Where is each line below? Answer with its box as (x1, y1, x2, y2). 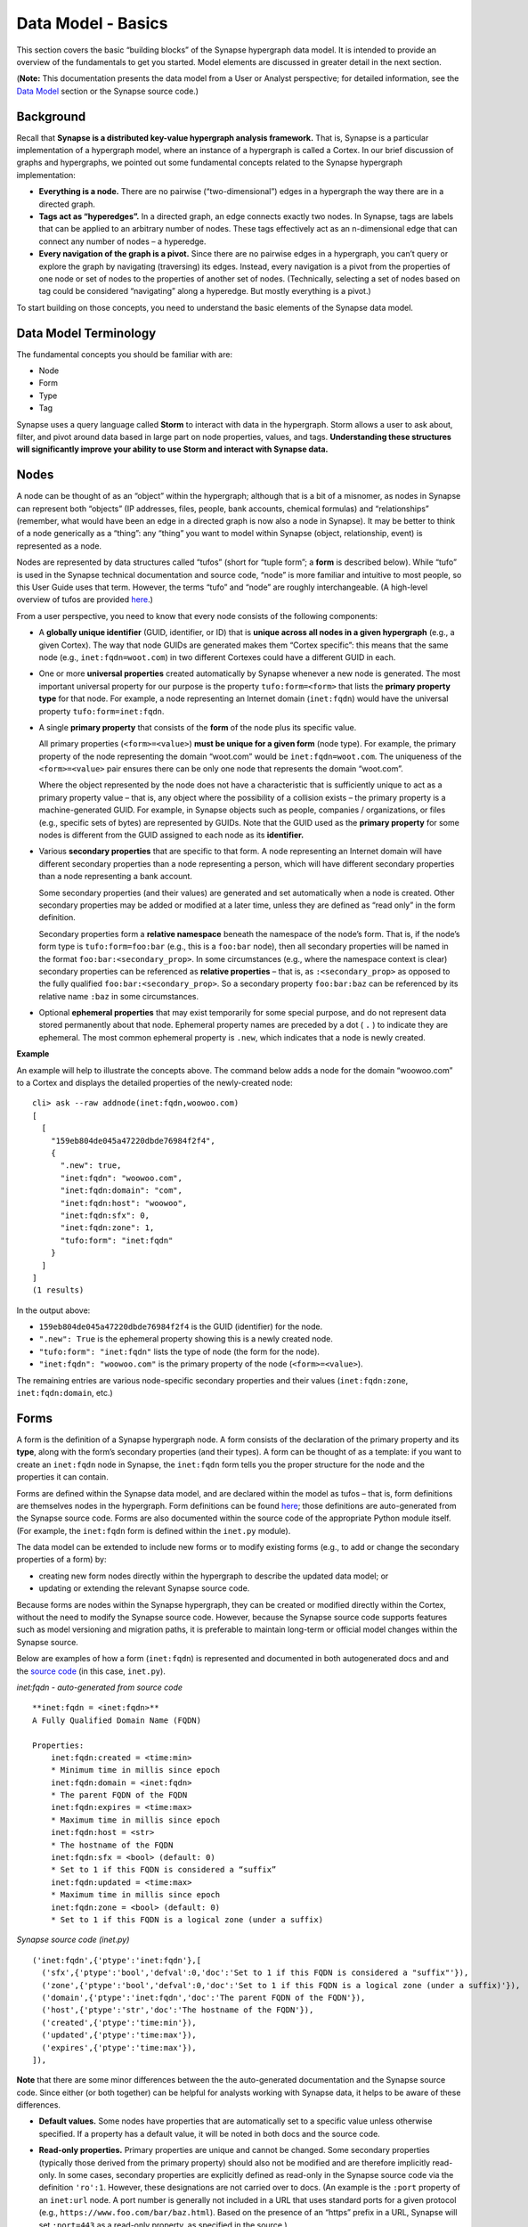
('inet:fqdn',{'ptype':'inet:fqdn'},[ (32, 1955, 202, 1965)
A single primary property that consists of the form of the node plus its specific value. (38, 722, 357, 732)
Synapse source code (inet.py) (16, 1934, 130, 1946)
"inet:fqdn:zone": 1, (60, 1223, 155, 1233)
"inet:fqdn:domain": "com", (60, 1186, 183, 1195)
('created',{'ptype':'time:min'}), (41, 2018, 198, 2027)
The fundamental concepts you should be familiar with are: (16, 348, 233, 360)
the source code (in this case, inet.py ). (16, 1666, 167, 1676)
